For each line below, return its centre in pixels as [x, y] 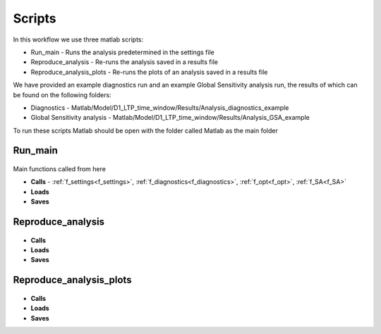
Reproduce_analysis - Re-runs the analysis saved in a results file [125, 62]
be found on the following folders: [62, 94]
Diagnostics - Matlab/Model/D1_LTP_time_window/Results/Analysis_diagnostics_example [160, 107]
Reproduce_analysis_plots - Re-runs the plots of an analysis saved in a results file [149, 72]
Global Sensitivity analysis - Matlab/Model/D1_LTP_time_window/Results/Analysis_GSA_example [170, 118]
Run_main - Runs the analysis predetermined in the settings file [122, 52]
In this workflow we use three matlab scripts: [78, 39]
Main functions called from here [59, 169]
